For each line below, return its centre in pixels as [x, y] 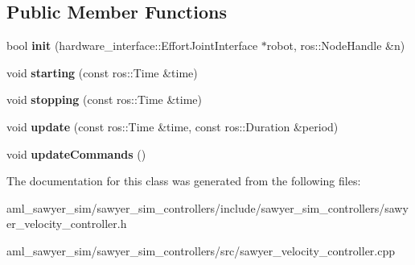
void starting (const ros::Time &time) [102, 72]
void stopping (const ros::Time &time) [104, 99]
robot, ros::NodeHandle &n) [336, 46]
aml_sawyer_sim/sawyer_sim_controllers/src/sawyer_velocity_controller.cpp [201, 250]
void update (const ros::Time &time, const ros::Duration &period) [173, 126]
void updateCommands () [76, 153]
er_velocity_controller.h [67, 224]
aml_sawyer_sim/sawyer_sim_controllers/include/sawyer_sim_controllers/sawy [207, 207]
